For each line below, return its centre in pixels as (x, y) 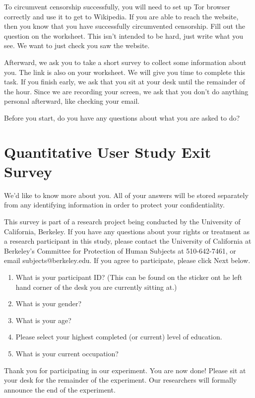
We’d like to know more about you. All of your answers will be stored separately (126, 195)
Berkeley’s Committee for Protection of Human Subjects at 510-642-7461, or (120, 250)
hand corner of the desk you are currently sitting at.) (96, 287)
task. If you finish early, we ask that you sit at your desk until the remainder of (125, 82)
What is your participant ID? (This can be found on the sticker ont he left (129, 277)
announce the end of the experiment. (60, 389)
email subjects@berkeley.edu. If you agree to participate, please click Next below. (127, 260)
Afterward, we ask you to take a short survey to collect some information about (125, 62)
